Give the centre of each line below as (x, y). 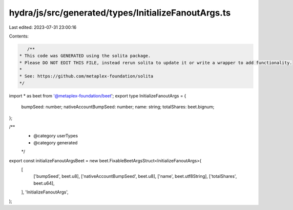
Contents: (19, 36)
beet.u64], (44, 183)
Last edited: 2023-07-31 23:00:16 (43, 27)
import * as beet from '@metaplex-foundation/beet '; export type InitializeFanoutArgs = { (98, 95)
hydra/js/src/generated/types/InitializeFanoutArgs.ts (120, 13)
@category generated (55, 143)
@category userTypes (56, 136)
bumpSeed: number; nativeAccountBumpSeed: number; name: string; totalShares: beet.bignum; (118, 107)
